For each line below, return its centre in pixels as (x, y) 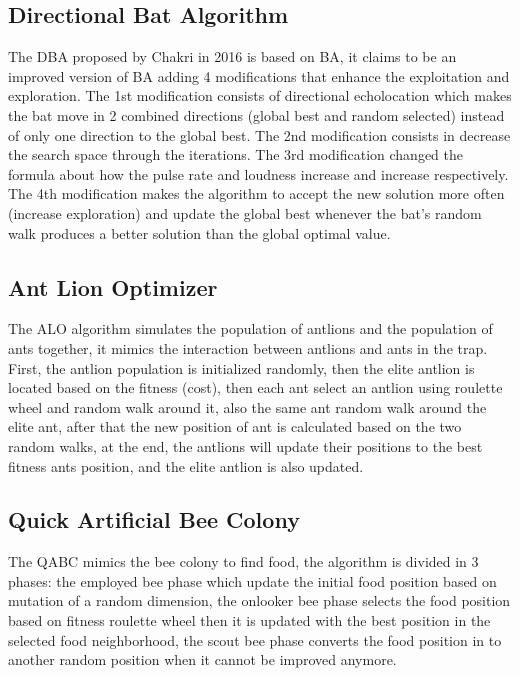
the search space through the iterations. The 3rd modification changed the (235, 154)
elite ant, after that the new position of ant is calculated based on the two (235, 426)
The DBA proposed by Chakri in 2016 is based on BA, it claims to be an (232, 56)
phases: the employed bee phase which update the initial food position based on (252, 580)
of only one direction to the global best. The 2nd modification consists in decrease (259, 134)
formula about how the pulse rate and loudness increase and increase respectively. (258, 173)
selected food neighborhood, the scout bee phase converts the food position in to (255, 639)
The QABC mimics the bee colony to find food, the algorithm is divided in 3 (243, 561)
